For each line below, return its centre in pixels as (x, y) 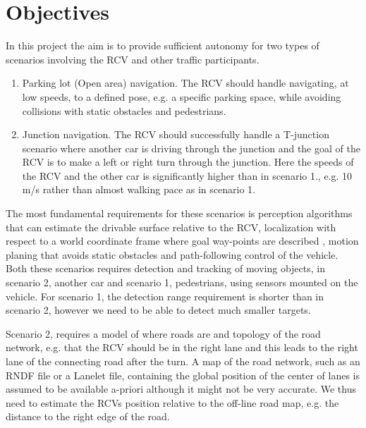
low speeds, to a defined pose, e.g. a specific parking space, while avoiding (182, 96)
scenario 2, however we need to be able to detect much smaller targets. (158, 310)
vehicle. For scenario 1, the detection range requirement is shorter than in (165, 296)
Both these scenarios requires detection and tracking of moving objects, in (165, 268)
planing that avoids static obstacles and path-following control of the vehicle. (172, 254)
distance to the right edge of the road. (88, 416)
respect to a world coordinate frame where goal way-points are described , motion (182, 241)
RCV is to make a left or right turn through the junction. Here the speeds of (188, 162)
